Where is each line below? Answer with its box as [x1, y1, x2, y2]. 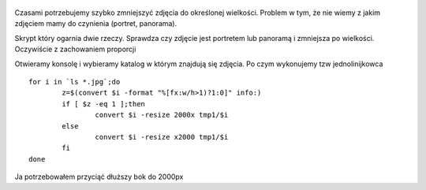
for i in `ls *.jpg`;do [28, 77, 121, 86]
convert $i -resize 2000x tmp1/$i [95, 110, 229, 120]
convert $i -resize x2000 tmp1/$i [95, 132, 229, 141]
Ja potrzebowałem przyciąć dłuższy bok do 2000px [14, 172, 184, 181]
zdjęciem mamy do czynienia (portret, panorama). [14, 19, 177, 28]
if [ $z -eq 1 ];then [62, 99, 146, 108]
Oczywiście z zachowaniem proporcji [14, 44, 136, 54]
